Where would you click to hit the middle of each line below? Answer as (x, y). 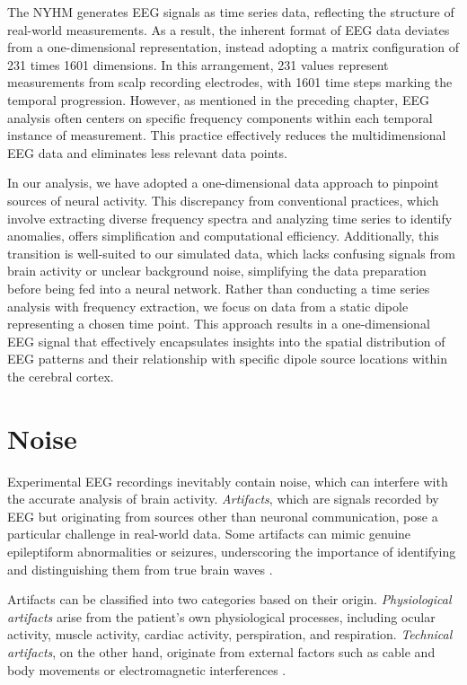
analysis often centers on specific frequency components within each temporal (220, 117)
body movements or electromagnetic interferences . (147, 669)
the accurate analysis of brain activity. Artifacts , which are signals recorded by (223, 499)
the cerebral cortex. (61, 376)
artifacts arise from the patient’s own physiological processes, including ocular (221, 616)
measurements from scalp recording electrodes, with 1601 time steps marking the (230, 82)
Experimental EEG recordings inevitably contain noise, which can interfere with (228, 481)
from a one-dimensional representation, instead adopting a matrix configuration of (233, 47)
